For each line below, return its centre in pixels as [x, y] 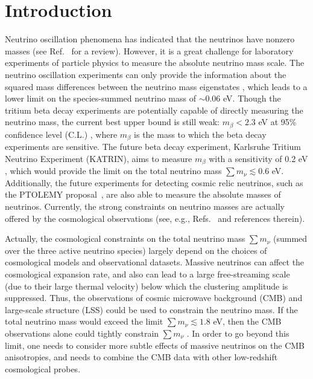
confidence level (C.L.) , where [61, 134]
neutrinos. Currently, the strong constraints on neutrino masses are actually [145, 206]
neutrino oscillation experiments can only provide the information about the [146, 74]
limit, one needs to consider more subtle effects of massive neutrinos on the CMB [155, 345]
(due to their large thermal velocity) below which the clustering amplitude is [147, 286]
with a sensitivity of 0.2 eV [258, 158]
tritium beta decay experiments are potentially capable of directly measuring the [154, 110]
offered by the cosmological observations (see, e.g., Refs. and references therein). [155, 218]
